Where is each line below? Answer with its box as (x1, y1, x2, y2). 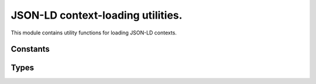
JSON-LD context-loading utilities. (11, 9, 183, 22)
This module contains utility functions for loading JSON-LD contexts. (11, 29, 177, 36)
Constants (11, 44, 50, 54)
